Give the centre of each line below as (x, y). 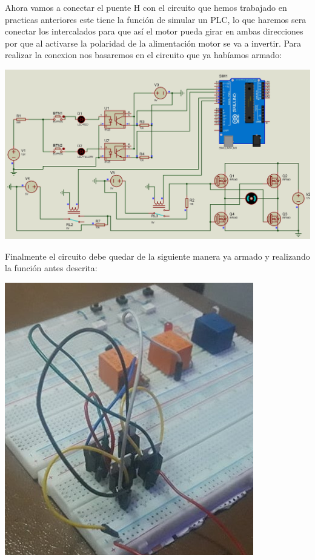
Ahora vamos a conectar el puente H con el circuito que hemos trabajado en (146, 7)
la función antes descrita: (51, 268)
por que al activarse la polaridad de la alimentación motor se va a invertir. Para (153, 43)
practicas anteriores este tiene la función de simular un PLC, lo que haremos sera (156, 19)
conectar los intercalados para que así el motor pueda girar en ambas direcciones (154, 31)
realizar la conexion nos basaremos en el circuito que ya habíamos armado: (144, 55)
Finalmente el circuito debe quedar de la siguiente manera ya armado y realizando (157, 256)
